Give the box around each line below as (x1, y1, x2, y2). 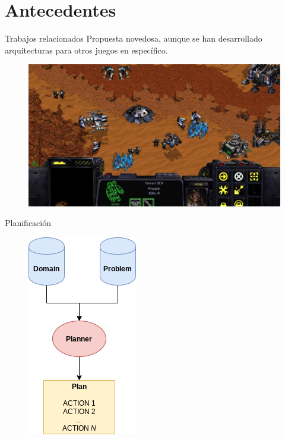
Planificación (5, 217, 51, 229)
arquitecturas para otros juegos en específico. (5, 43, 168, 56)
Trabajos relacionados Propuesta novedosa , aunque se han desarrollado (5, 32, 262, 45)
